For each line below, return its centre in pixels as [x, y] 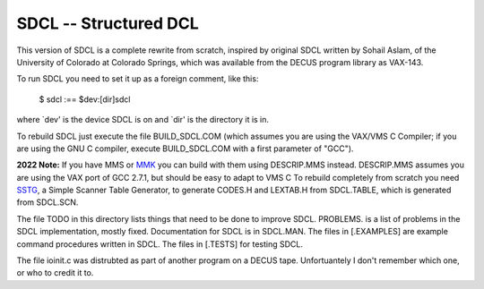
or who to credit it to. [55, 273]
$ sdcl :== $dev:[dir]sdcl [85, 99]
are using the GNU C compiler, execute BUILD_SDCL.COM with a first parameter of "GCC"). [185, 149]
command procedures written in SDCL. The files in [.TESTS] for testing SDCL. [160, 244]
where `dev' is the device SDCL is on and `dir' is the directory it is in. [143, 120]
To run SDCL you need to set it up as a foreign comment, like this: [138, 79]
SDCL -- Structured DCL [108, 23]
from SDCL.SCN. [48, 202]
